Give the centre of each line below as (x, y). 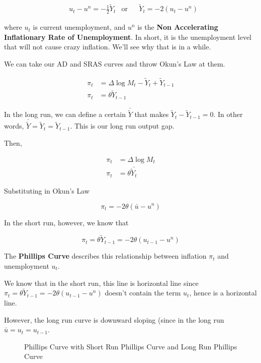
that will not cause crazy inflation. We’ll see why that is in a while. (108, 47)
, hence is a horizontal (223, 293)
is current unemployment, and (79, 27)
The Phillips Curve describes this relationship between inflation (105, 256)
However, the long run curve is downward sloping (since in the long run (114, 319)
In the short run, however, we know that (66, 222)
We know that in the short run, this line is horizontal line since (101, 283)
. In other (228, 114)
